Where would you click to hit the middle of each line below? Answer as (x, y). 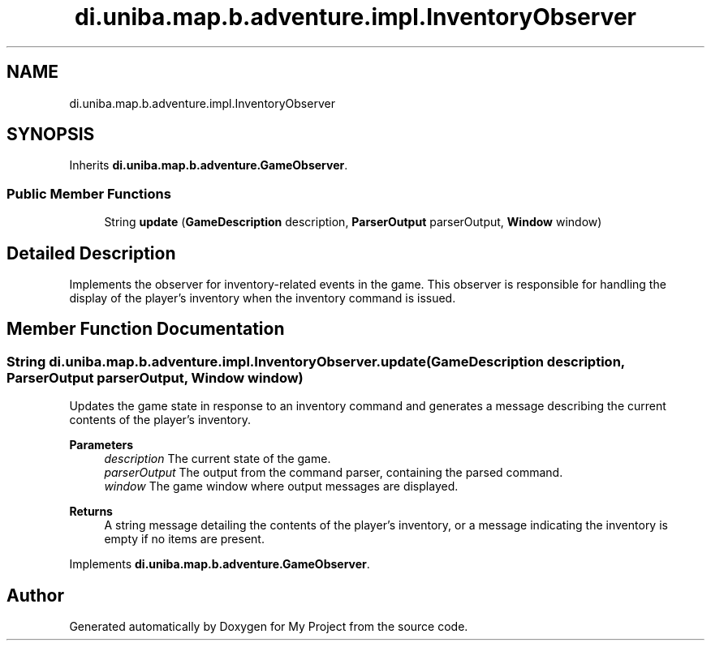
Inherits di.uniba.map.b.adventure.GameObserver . (209, 165)
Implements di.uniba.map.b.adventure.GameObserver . (220, 564)
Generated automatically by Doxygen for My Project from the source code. (269, 627)
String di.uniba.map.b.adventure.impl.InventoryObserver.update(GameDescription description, (316, 361)
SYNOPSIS (51, 135)
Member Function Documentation (146, 329)
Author (35, 595)
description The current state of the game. (218, 459)
